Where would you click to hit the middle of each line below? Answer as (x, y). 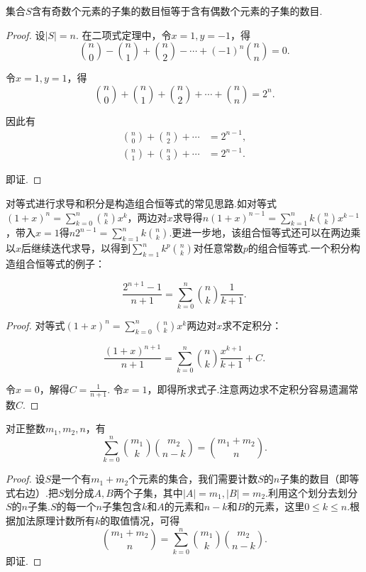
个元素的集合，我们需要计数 (193, 479)
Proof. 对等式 (35, 325)
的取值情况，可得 (140, 520)
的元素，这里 (275, 506)
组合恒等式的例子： (60, 264)
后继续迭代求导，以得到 (76, 248)
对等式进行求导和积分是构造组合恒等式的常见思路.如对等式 (141, 203)
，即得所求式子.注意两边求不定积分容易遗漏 (248, 389)
